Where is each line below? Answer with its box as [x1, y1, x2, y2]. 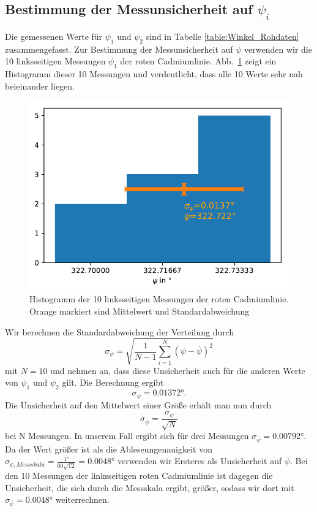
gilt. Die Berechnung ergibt [62, 376, 164, 389]
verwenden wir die [244, 42, 312, 55]
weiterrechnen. [55, 493, 110, 506]
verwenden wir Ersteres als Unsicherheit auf [117, 454, 282, 467]
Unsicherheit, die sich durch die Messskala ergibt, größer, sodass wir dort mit [5, 481, 294, 494]
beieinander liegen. [5, 79, 75, 92]
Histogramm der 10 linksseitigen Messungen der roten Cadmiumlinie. [29, 292, 289, 305]
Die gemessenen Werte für [5, 30, 103, 42]
